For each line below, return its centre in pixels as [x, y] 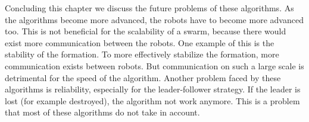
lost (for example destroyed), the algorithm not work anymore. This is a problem [152, 100]
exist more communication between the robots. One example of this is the [140, 42]
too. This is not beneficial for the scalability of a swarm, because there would [146, 31]
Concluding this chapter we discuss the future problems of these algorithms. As [149, 8]
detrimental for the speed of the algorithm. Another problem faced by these [143, 77]
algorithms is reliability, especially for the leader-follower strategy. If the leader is [153, 89]
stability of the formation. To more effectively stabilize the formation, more [142, 54]
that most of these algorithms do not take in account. [102, 112]
